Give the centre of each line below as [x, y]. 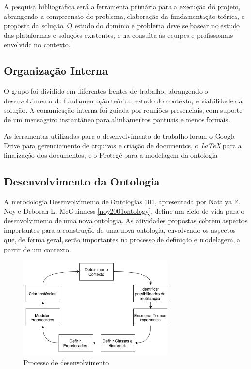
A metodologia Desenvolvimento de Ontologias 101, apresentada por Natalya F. [122, 201]
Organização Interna [56, 71]
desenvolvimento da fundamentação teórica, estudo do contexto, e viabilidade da [123, 100]
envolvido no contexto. [37, 44]
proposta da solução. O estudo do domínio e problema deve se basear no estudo [122, 25]
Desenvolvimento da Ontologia [82, 181]
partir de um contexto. [38, 249]
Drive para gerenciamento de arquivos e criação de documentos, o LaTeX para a [123, 145]
